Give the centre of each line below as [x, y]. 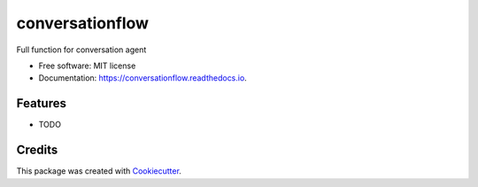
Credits [37, 150]
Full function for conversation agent [81, 50]
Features [41, 103]
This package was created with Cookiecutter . [99, 171]
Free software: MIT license [87, 66]
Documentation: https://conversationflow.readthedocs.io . [143, 78]
